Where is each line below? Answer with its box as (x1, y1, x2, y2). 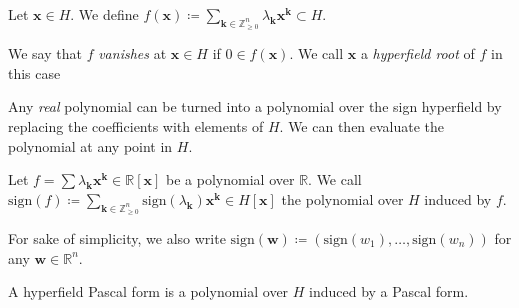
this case (8, 62, 61, 83)
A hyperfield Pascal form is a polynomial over (8, 281, 289, 302)
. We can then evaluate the (279, 115, 445, 136)
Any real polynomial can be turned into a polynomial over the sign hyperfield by (8, 96, 502, 117)
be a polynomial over (166, 169, 295, 190)
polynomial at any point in (8, 135, 173, 156)
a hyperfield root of (360, 43, 475, 64)
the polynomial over (281, 188, 404, 209)
